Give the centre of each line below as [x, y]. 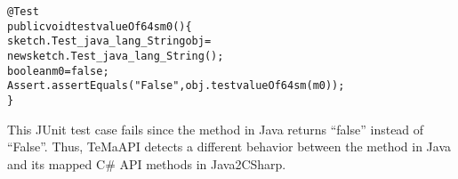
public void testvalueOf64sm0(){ [100, 26]
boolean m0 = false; [58, 71]
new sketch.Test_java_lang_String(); [116, 56]
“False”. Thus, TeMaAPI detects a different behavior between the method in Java [229, 146]
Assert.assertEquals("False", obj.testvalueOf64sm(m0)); [176, 86]
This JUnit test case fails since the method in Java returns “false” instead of [216, 129]
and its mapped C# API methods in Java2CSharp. [147, 163]
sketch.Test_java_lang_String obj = [109, 41]
